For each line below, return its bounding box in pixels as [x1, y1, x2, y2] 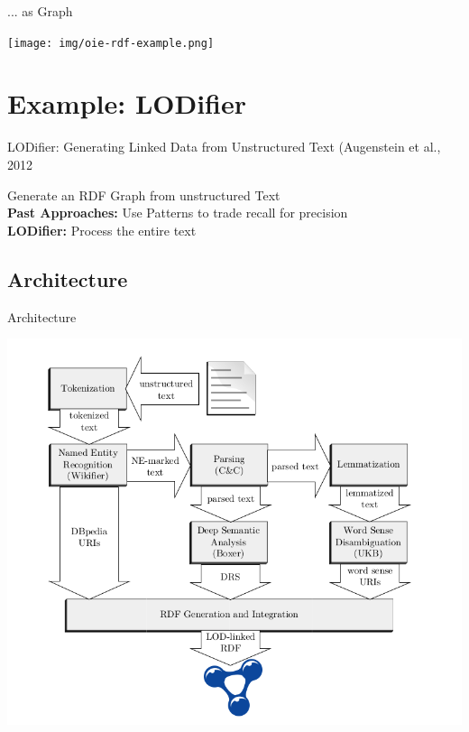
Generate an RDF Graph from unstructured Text [7, 185, 280, 204]
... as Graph [7, 2, 73, 20]
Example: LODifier [7, 85, 246, 122]
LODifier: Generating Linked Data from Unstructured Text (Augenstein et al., [7, 137, 441, 156]
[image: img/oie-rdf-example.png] [7, 36, 215, 50]
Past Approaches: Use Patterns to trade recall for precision [7, 203, 348, 222]
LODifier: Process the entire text [7, 220, 197, 239]
